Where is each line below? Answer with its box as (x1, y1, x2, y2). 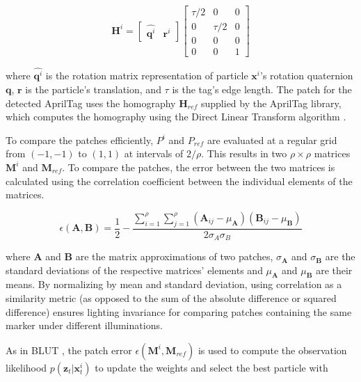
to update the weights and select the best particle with (95, 360, 328, 374)
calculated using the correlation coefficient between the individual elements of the (6, 173, 353, 188)
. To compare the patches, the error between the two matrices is (62, 159, 335, 174)
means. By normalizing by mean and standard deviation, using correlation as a (6, 277, 342, 292)
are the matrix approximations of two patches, (75, 249, 273, 264)
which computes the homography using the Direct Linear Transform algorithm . (6, 109, 346, 124)
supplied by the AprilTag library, (200, 95, 342, 110)
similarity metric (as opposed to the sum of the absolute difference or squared (6, 291, 337, 305)
